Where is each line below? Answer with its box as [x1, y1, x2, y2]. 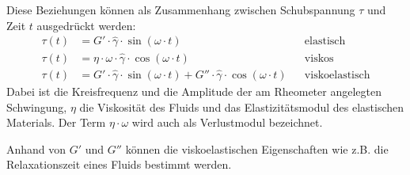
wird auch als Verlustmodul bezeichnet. [131, 114, 323, 131]
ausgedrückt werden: [36, 17, 136, 33]
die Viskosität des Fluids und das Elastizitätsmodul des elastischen [79, 98, 404, 115]
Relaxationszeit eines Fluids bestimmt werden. [6, 156, 232, 173]
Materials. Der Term [6, 114, 106, 131]
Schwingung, [6, 98, 67, 115]
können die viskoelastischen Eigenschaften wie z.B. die [125, 140, 389, 157]
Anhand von [6, 140, 66, 157]
